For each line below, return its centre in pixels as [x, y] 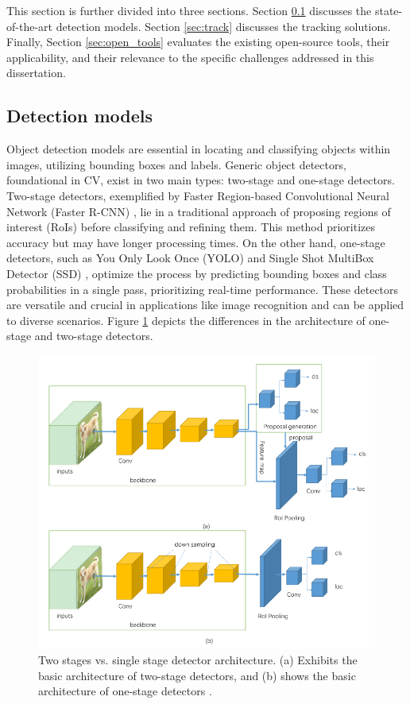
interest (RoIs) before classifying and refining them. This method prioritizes [191, 227]
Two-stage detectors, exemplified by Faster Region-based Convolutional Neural [198, 195]
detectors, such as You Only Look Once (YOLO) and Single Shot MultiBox [190, 258]
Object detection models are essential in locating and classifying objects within [199, 149]
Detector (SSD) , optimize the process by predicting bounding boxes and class [197, 273]
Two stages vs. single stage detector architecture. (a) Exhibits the [198, 660]
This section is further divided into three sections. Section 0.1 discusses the [189, 10]
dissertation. [36, 73]
